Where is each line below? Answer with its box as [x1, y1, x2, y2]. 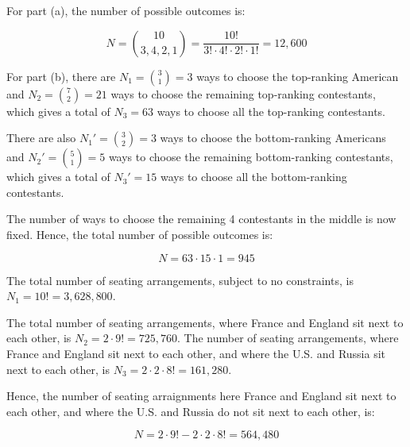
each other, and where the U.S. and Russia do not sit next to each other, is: [6, 403, 375, 419]
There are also [6, 129, 76, 146]
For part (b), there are [6, 67, 116, 84]
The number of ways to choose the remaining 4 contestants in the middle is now [6, 210, 396, 227]
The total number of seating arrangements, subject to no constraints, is [6, 272, 354, 288]
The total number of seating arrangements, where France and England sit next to [6, 314, 404, 330]
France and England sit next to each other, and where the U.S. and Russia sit [6, 345, 386, 361]
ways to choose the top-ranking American [196, 67, 399, 84]
